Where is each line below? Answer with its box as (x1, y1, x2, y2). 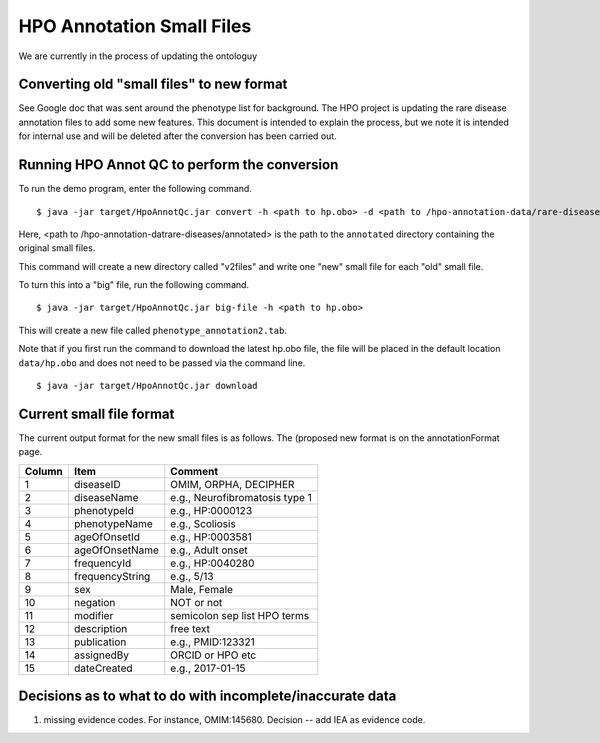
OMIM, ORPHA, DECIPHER (170, 477, 295, 491)
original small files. (18, 242, 96, 254)
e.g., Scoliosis (170, 516, 237, 530)
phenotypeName (73, 516, 154, 530)
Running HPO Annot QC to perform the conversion (18, 156, 339, 174)
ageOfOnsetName (73, 543, 160, 557)
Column (24, 464, 64, 478)
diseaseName (73, 490, 139, 504)
